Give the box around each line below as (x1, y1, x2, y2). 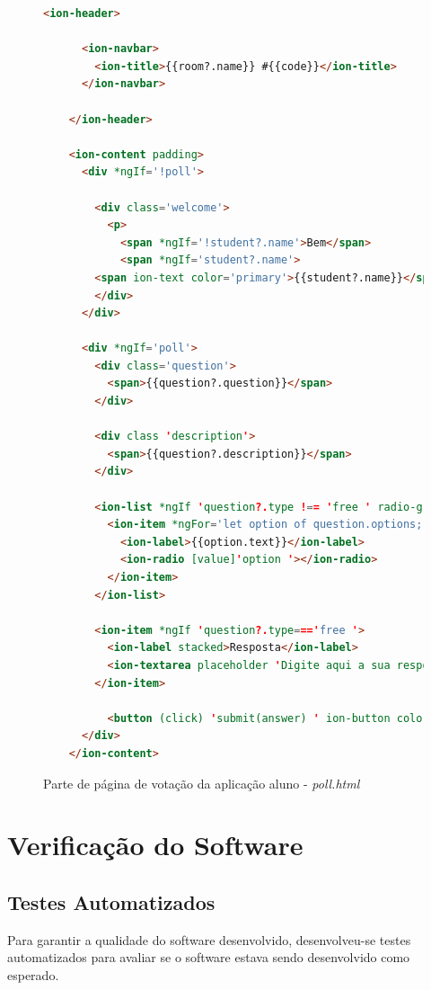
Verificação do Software (7, 826, 303, 863)
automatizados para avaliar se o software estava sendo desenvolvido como (7, 948, 410, 967)
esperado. (7, 965, 59, 984)
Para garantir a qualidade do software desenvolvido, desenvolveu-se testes (7, 930, 411, 949)
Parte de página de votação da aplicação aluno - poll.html (43, 773, 360, 792)
